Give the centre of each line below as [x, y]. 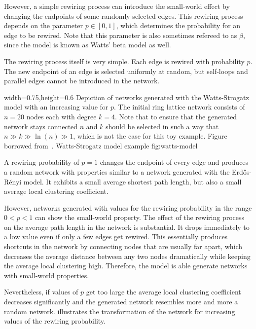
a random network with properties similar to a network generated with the [117, 171]
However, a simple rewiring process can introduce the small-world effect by [117, 6]
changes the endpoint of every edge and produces [174, 162]
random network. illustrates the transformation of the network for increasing [120, 311]
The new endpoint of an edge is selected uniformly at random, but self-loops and [126, 71]
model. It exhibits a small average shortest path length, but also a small [132, 181]
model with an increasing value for [56, 107]
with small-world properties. [47, 275]
